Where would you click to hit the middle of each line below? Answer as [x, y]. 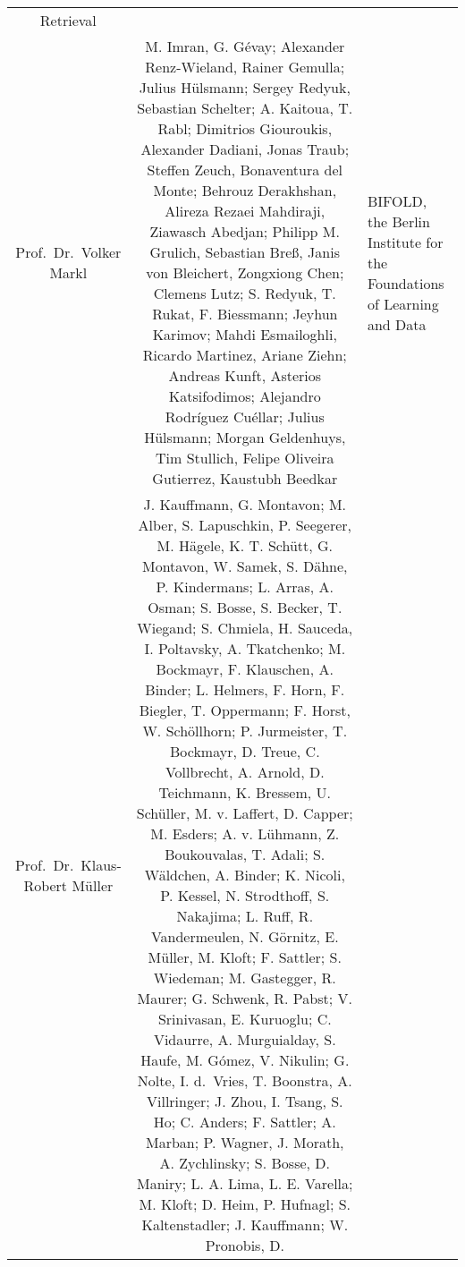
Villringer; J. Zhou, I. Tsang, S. [245, 1101]
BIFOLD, [397, 200]
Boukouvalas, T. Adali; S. [245, 854]
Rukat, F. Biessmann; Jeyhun [245, 314]
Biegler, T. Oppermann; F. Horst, [245, 710]
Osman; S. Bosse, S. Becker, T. [245, 607]
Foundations [406, 283]
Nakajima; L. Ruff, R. [245, 916]
